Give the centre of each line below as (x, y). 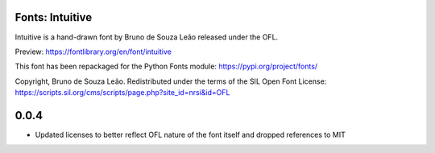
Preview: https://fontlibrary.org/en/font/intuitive (93, 52)
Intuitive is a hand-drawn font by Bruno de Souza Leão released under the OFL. (147, 37)
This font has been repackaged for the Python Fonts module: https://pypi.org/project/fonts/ (166, 66)
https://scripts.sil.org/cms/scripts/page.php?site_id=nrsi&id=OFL (122, 93)
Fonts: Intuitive (54, 17)
